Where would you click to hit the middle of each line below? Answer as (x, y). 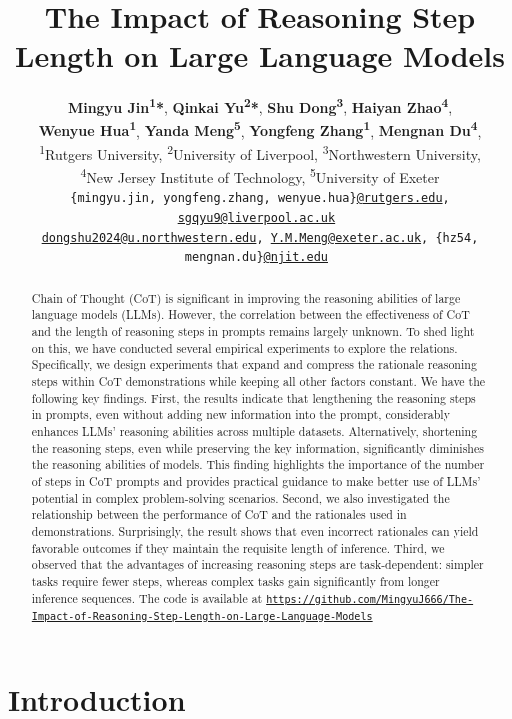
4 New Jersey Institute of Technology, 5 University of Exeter (260, 175)
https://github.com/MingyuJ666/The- (370, 599)
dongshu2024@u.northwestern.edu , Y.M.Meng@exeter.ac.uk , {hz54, (260, 237)
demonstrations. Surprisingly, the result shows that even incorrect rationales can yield (255, 530)
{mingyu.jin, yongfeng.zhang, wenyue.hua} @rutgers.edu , (260, 198)
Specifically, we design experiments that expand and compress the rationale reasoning (254, 364)
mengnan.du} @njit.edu (256, 257)
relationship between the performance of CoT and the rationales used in (219, 514)
